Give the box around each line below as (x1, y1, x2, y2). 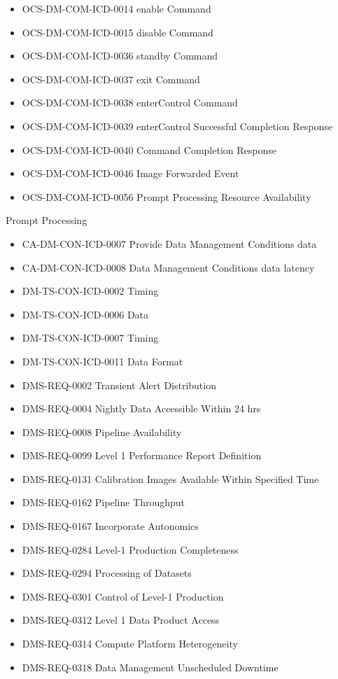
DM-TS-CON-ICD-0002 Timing (22, 283, 159, 298)
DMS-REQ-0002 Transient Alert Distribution (22, 377, 216, 392)
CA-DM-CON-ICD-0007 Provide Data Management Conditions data (22, 236, 317, 251)
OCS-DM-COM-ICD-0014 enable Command (22, 1, 211, 15)
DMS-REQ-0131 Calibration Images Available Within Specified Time (22, 471, 319, 486)
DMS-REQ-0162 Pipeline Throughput (22, 495, 185, 510)
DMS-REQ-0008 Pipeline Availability (22, 424, 182, 439)
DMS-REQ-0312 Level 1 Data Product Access (22, 612, 220, 627)
